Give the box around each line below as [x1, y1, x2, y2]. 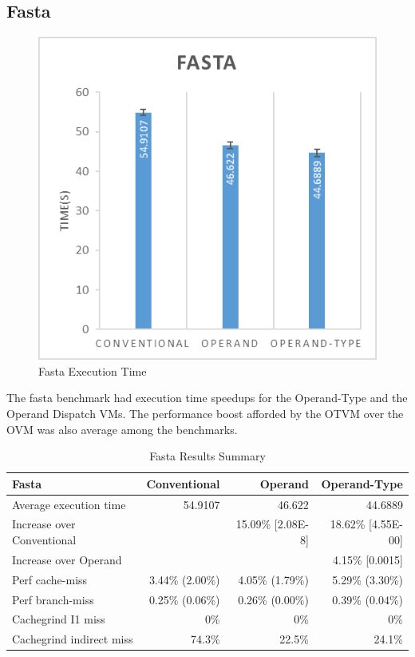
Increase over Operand [12, 551, 122, 567]
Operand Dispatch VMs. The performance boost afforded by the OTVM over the [6, 404, 404, 421]
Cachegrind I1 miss [12, 611, 105, 627]
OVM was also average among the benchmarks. [6, 420, 238, 437]
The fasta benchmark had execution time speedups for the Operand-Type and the [6, 389, 408, 406]
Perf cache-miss [12, 571, 88, 587]
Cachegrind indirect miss [12, 631, 133, 647]
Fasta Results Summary [149, 448, 266, 464]
